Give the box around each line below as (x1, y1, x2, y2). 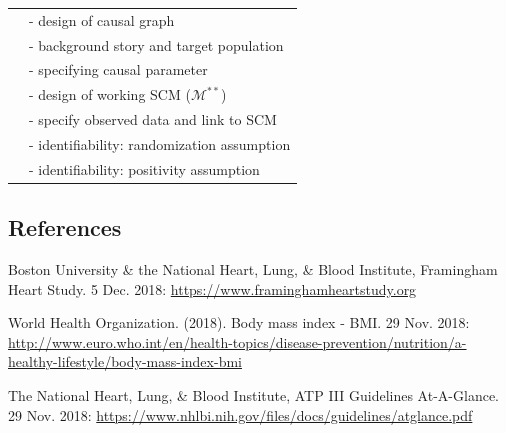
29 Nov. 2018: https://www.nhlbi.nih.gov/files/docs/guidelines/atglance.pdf (8, 404, 473, 425)
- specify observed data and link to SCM (29, 109, 277, 130)
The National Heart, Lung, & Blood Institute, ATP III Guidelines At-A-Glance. (8, 385, 499, 406)
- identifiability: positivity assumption (29, 158, 260, 179)
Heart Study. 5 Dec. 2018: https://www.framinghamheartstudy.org (8, 278, 417, 299)
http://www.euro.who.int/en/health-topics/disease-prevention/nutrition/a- (8, 331, 467, 352)
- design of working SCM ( (29, 84, 191, 105)
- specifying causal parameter (29, 59, 208, 80)
